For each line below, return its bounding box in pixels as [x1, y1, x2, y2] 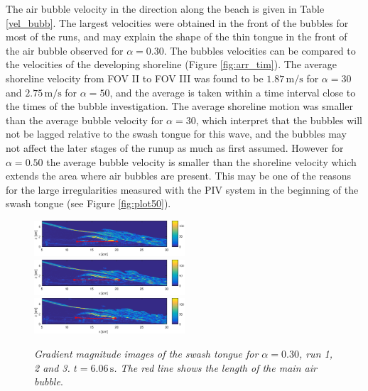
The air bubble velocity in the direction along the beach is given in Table [6, 1, 325, 16]
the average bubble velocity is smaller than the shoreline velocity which [46, 154, 357, 169]
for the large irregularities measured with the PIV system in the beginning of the [6, 182, 359, 197]
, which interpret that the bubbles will [195, 112, 362, 127]
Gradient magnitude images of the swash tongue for [34, 346, 259, 360]
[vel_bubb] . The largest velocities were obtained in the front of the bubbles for [6, 15, 349, 30]
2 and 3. [34, 360, 70, 375]
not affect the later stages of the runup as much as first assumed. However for [6, 140, 344, 155]
